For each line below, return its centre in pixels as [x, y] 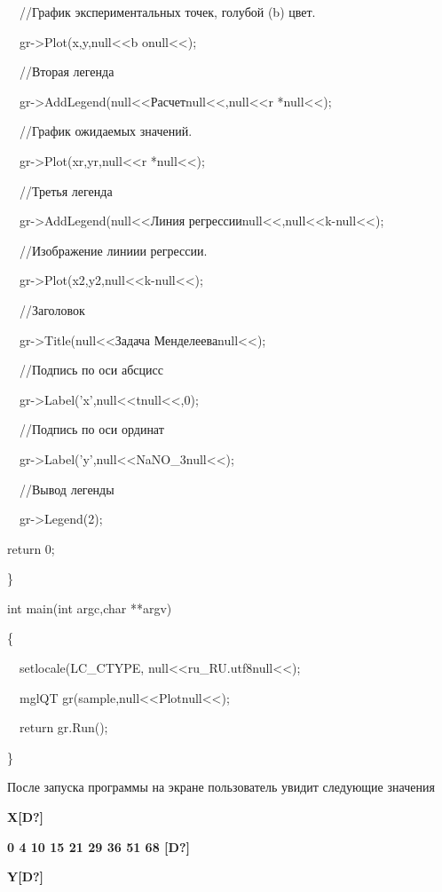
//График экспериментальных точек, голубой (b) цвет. [167, 12]
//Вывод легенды [67, 489]
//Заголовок [52, 309]
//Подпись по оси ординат [91, 429]
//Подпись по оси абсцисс [91, 370]
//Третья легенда [66, 190]
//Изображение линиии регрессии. [113, 250]
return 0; [31, 548]
